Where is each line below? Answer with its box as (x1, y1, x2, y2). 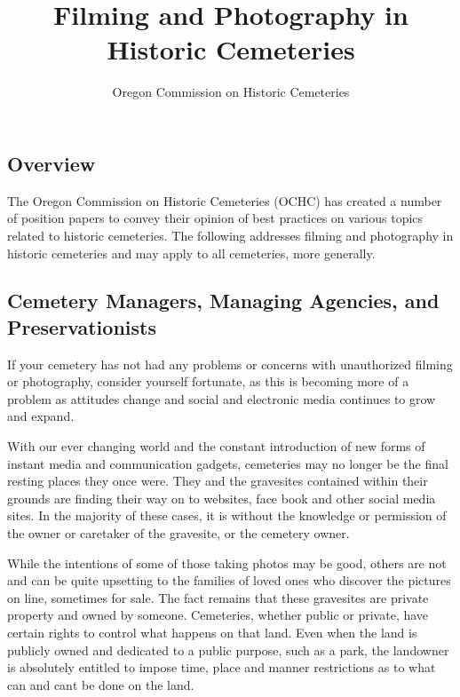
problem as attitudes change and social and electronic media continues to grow (7, 389, 436, 408)
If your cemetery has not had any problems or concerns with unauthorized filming (7, 354, 453, 373)
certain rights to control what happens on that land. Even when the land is (7, 623, 417, 641)
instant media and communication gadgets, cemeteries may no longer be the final (7, 454, 448, 472)
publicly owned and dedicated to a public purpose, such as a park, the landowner (7, 640, 449, 659)
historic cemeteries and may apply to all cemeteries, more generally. (7, 243, 376, 262)
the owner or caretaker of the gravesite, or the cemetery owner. (7, 524, 350, 543)
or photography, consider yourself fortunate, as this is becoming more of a (7, 372, 409, 391)
